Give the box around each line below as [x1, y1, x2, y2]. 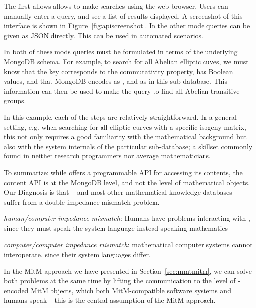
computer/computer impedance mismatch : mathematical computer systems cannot [4, 239, 253, 250]
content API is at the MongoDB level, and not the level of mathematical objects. [4, 177, 250, 187]
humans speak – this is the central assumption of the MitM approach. [4, 295, 216, 305]
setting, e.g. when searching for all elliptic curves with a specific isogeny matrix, [4, 121, 246, 132]
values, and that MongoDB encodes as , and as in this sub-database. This [4, 76, 227, 86]
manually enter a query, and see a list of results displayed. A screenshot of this [4, 10, 243, 21]
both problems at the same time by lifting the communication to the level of [4, 275, 236, 286]
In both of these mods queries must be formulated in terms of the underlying [4, 47, 238, 57]
